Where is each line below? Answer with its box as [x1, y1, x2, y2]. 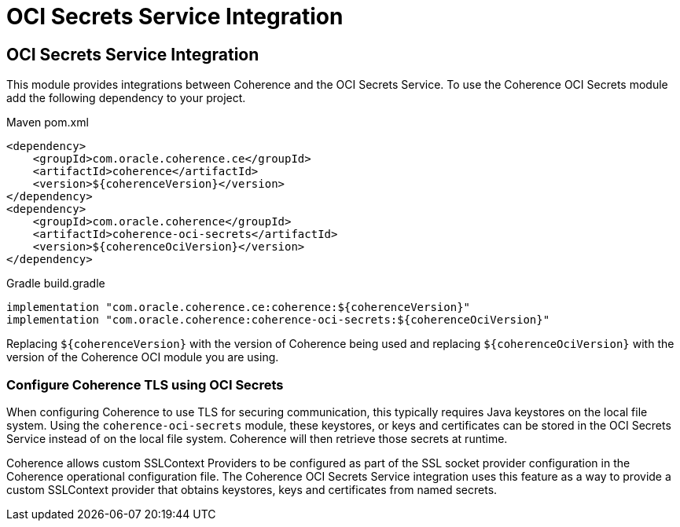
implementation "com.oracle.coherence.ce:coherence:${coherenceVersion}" [6, 301, 471, 314]
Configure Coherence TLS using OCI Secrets [6, 376, 284, 393]
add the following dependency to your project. [6, 91, 246, 105]
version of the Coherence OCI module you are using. [6, 350, 279, 364]
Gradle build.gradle [6, 276, 105, 291]
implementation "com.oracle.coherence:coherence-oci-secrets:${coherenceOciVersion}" [6, 313, 550, 327]
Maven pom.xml [6, 115, 89, 130]
